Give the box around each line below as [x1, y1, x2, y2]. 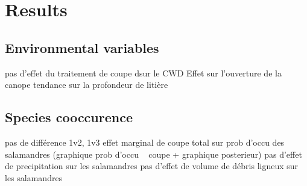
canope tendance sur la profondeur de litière [5, 78, 168, 91]
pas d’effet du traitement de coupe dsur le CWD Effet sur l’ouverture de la [5, 66, 282, 79]
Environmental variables [5, 38, 159, 57]
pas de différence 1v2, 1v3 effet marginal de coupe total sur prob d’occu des [5, 135, 285, 148]
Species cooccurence [5, 108, 133, 126]
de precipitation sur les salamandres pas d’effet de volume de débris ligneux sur [5, 160, 299, 172]
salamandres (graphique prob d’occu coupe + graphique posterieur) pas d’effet [5, 147, 302, 160]
